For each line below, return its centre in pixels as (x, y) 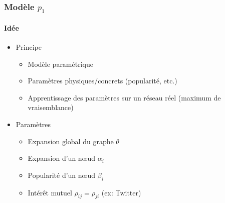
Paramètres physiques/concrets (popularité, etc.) (102, 81)
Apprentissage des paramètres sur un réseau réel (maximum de (124, 97)
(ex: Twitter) (121, 192)
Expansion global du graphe (71, 141)
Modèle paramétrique (60, 64)
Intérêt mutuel (50, 192)
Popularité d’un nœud (62, 175)
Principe (29, 46)
